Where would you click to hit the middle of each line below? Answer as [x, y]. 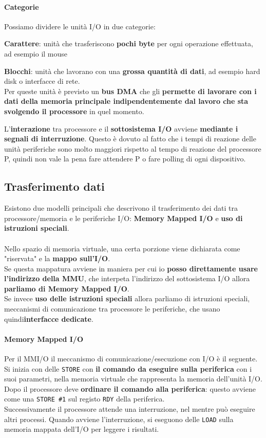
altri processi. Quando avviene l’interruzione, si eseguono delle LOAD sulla [119, 419]
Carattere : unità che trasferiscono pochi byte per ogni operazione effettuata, [129, 43]
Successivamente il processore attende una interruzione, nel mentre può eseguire [130, 409]
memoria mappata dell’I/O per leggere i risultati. [82, 429]
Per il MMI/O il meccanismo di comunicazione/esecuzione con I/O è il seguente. [131, 359]
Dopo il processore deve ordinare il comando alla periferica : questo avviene [130, 388]
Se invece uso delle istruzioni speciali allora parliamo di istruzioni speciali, [127, 298]
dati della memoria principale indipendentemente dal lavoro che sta [126, 101]
